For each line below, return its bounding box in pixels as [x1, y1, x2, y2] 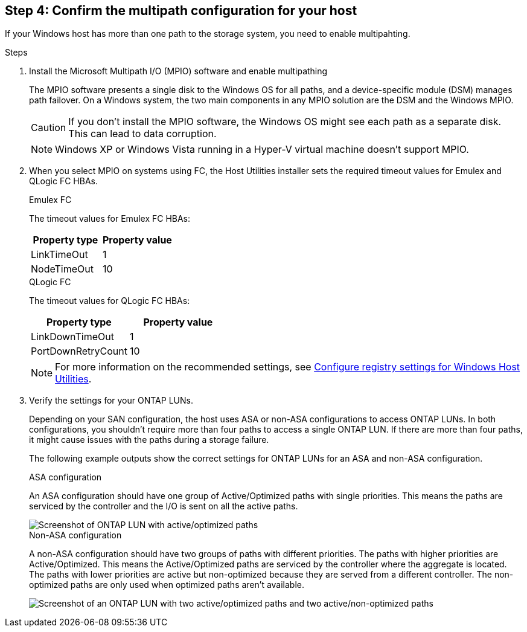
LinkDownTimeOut [31, 331, 114, 343]
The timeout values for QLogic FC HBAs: [29, 295, 190, 306]
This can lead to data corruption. [68, 127, 217, 140]
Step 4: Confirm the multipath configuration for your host [5, 3, 357, 18]
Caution [31, 121, 66, 134]
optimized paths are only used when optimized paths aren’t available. [29, 579, 305, 590]
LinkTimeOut [31, 248, 88, 261]
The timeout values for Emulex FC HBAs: [29, 213, 191, 224]
